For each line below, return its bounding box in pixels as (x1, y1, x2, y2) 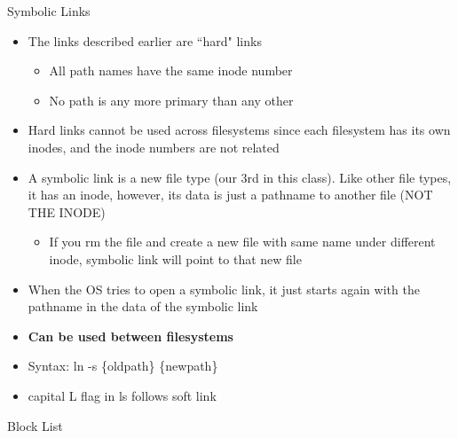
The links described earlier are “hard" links (28, 31, 262, 50)
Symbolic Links (7, 2, 91, 20)
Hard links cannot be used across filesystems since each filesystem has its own (28, 121, 451, 139)
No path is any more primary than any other (49, 90, 294, 109)
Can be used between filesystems (28, 326, 233, 345)
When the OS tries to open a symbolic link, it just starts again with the (28, 279, 420, 298)
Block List (7, 416, 63, 434)
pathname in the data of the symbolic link (28, 297, 258, 316)
